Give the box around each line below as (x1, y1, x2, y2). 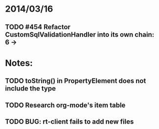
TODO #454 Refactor (5, 23, 71, 31)
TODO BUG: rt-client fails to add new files (5, 117, 134, 126)
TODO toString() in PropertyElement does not (5, 77, 146, 85)
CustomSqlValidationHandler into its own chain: (5, 30, 155, 38)
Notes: (5, 57, 33, 69)
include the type (5, 84, 56, 93)
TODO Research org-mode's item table (5, 101, 126, 109)
